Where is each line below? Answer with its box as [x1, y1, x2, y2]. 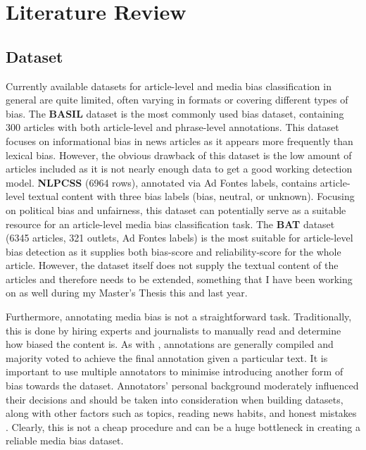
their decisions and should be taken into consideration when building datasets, [6, 392, 343, 406]
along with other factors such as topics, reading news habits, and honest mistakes [6, 406, 357, 420]
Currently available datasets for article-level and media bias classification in [6, 78, 332, 93]
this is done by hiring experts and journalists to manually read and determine [6, 323, 341, 337]
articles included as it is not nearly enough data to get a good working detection [6, 161, 353, 176]
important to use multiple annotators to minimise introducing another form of [6, 364, 343, 379]
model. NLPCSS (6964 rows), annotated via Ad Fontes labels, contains [6, 175, 317, 189]
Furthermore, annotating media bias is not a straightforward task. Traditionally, [6, 309, 352, 324]
